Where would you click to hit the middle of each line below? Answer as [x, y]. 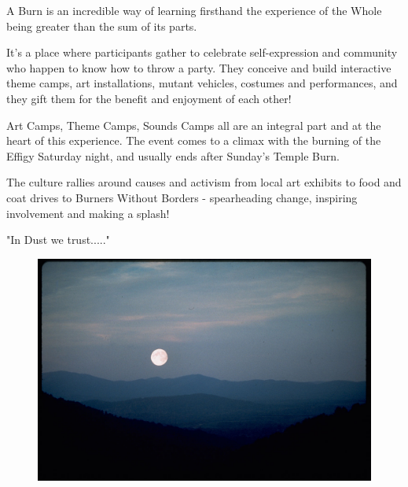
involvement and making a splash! [88, 213]
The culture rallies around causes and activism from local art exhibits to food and [204, 182]
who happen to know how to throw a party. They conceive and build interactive [199, 67]
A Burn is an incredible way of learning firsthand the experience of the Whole [194, 10]
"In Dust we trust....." [58, 240]
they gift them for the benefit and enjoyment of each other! [149, 98]
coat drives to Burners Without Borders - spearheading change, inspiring [182, 197]
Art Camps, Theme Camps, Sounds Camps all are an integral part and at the [194, 125]
